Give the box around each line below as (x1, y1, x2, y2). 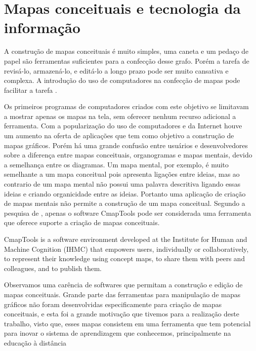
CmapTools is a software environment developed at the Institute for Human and (4, 234, 247, 244)
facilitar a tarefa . (4, 84, 57, 95)
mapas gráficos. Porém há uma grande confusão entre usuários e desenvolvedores (4, 140, 248, 150)
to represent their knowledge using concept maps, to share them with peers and (4, 253, 245, 264)
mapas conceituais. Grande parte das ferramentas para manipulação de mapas (4, 289, 241, 299)
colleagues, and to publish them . (4, 263, 102, 273)
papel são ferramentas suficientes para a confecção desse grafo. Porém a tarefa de (4, 55, 250, 66)
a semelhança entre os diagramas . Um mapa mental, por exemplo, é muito (4, 159, 229, 169)
